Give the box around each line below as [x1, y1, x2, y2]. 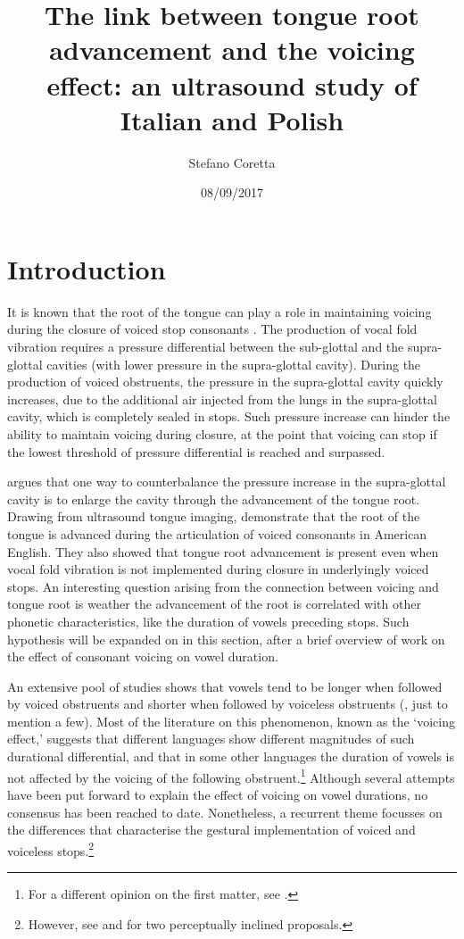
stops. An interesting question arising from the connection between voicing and [7, 577, 439, 595]
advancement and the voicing [49, 31, 415, 68]
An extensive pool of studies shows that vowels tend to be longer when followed [7, 677, 443, 695]
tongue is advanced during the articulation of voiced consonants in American [7, 524, 427, 543]
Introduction [7, 250, 166, 287]
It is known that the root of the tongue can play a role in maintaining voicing [7, 302, 432, 320]
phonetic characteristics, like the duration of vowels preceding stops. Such [7, 611, 410, 630]
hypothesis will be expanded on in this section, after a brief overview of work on [7, 629, 445, 648]
